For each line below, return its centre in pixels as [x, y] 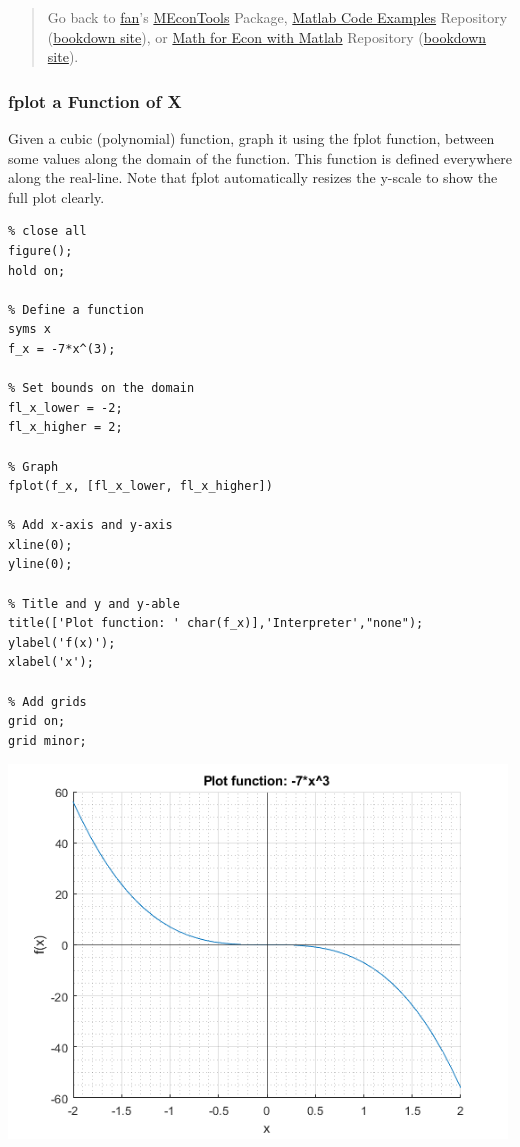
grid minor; [47, 740]
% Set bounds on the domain [101, 388]
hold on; [37, 270]
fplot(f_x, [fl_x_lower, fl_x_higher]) [140, 486]
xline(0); [40, 544]
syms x [29, 329]
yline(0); [40, 564]
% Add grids [47, 701]
